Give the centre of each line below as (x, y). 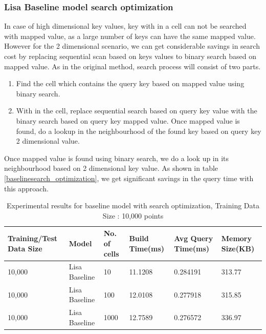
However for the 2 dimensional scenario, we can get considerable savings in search (132, 46)
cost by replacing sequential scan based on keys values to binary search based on (130, 56)
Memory (236, 238)
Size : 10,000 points (133, 215)
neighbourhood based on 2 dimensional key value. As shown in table (111, 168)
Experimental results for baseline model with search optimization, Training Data (133, 205)
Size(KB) (238, 248)
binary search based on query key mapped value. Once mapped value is (128, 120)
